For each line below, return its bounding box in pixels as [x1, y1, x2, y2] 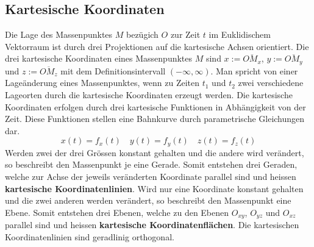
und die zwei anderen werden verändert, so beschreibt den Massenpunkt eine [5, 194, 291, 207]
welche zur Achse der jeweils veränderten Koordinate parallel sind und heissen [5, 170, 296, 183]
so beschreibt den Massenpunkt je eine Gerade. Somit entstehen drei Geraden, [5, 158, 298, 171]
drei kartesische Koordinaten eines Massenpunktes [5, 52, 193, 65]
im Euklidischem [209, 28, 271, 41]
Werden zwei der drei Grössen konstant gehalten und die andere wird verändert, [5, 146, 304, 159]
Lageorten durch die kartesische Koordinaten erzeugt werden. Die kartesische [5, 88, 293, 101]
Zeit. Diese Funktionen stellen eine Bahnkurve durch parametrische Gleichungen [5, 112, 305, 125]
